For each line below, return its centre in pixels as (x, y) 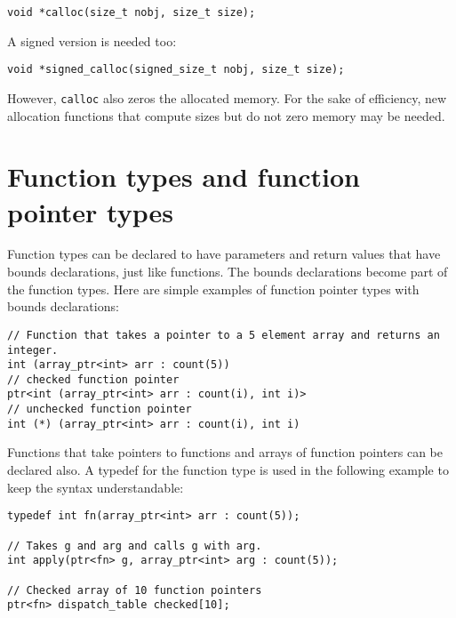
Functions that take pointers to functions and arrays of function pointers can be (225, 452)
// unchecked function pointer (100, 409)
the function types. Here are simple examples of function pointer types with (213, 289)
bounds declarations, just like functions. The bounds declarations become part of (228, 272)
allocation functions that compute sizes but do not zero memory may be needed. (226, 115)
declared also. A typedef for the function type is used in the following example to (228, 470)
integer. (33, 350)
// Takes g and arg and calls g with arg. (135, 546)
